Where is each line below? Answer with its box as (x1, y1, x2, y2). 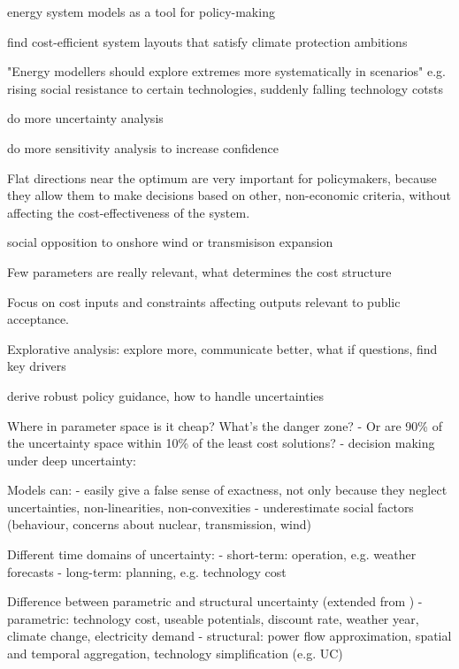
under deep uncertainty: (7, 450, 136, 469)
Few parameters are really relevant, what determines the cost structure (7, 262, 392, 281)
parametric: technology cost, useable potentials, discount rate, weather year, (7, 609, 419, 627)
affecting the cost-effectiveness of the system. (7, 203, 250, 221)
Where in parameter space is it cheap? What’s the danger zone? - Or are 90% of (7, 416, 442, 434)
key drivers (7, 357, 66, 375)
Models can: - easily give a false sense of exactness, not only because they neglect (7, 481, 448, 499)
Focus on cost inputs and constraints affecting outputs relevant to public (7, 292, 401, 311)
